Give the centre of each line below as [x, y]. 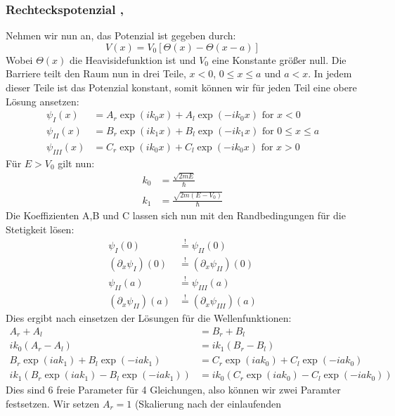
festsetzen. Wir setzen [53, 403]
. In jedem [330, 73]
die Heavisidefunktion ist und [133, 59]
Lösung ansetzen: [43, 101]
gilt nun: [76, 163]
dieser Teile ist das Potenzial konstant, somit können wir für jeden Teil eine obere [181, 87]
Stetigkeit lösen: [40, 229]
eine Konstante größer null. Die [279, 59]
